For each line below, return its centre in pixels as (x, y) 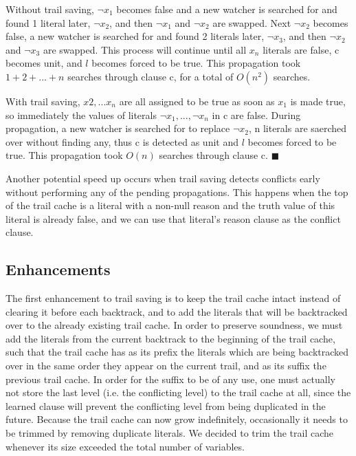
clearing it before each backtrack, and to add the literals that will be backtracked (177, 311)
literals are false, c (301, 49)
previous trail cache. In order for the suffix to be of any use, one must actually (170, 379)
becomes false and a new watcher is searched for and (227, 9)
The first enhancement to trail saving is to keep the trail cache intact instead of (173, 298)
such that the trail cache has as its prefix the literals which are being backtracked (177, 352)
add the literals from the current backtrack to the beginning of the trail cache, (170, 338)
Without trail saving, (50, 9)
